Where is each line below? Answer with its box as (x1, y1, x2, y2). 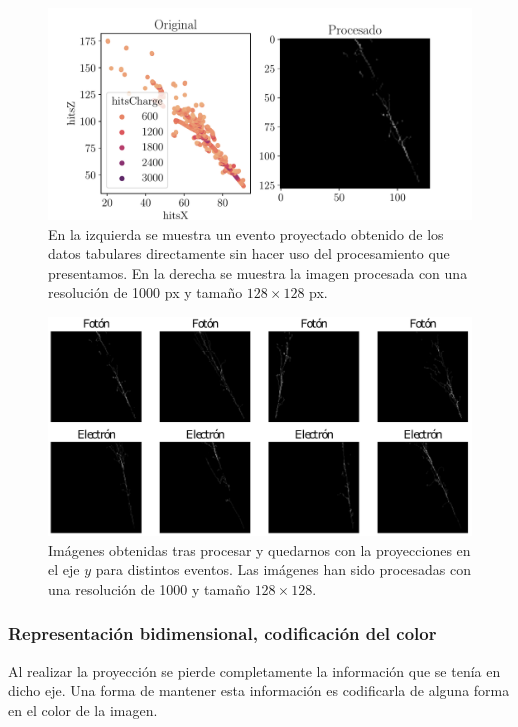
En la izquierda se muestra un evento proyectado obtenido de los (48, 223, 444, 244)
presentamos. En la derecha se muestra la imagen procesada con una (48, 262, 468, 283)
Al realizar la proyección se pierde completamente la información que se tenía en (8, 660, 501, 681)
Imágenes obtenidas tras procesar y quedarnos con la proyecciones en (48, 539, 471, 560)
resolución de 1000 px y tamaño (48, 282, 243, 303)
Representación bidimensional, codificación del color (8, 621, 437, 646)
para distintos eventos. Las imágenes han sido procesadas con (95, 559, 472, 580)
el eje (48, 559, 80, 580)
